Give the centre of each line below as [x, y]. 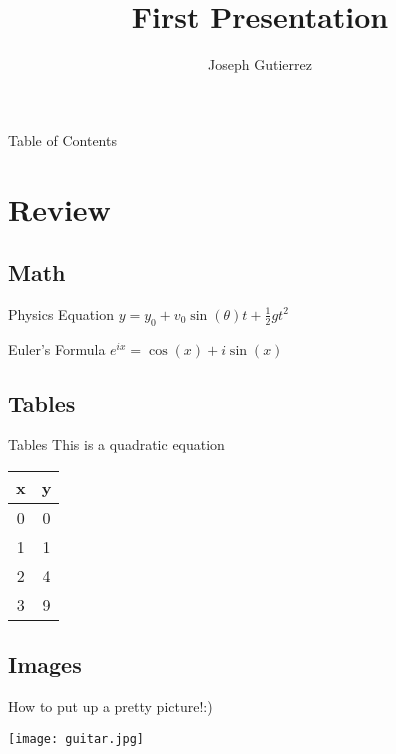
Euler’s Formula [57, 348]
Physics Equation [61, 313]
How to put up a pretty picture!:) [110, 706]
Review [59, 208]
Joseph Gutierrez [260, 64]
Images [45, 664]
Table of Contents [62, 139]
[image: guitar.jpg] [76, 738]
